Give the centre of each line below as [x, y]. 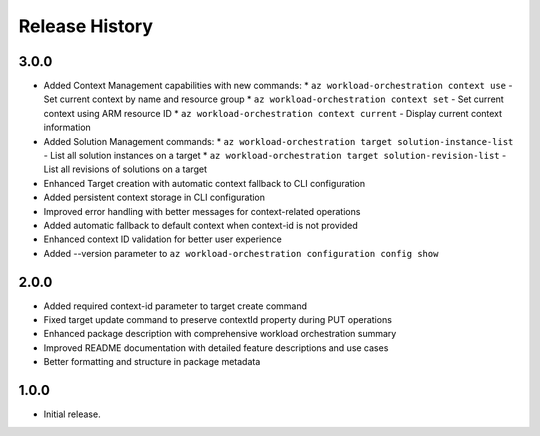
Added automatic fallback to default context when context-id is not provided [201, 225]
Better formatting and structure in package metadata [152, 362]
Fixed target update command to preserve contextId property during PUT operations [217, 320]
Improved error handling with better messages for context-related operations [202, 211]
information [67, 127]
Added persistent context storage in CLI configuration [154, 197]
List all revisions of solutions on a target [125, 169]
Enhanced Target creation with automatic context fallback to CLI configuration [204, 183]
